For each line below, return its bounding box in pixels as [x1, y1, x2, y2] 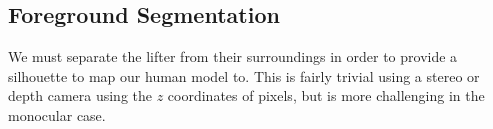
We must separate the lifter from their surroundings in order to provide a [8, 46, 458, 67]
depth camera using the [8, 85, 153, 106]
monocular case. [8, 104, 106, 125]
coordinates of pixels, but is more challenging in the [167, 85, 485, 106]
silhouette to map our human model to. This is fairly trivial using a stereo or [8, 65, 480, 86]
